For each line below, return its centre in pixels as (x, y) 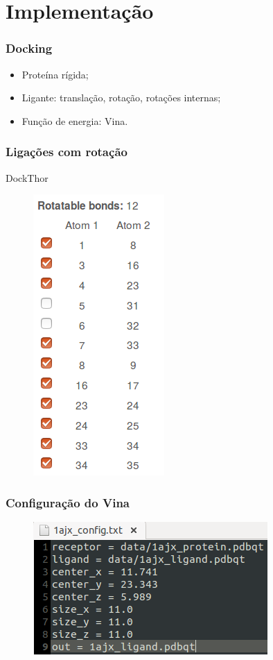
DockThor (27, 177)
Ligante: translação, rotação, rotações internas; (121, 98)
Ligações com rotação (67, 152)
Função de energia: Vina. (75, 120)
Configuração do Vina (68, 502)
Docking (29, 48)
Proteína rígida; (55, 74)
